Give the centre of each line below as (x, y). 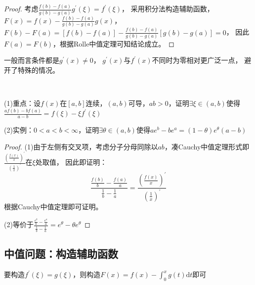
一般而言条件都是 (32, 60)
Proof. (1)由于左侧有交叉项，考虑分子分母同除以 (81, 146)
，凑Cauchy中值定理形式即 (207, 146)
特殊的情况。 (38, 70)
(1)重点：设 (22, 103)
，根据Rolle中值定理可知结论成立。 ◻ (114, 43)
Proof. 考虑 (21, 9)
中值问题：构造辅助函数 (61, 254)
